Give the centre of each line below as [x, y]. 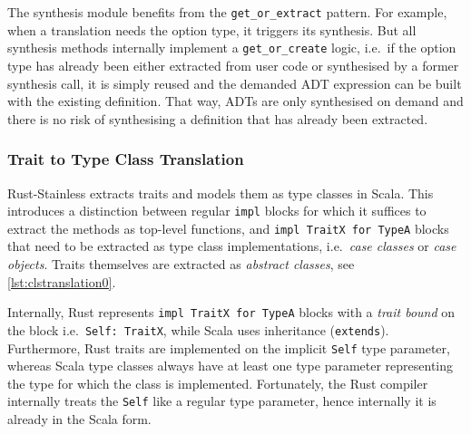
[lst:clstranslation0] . [62, 281]
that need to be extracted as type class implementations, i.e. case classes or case [232, 246]
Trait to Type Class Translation [126, 159]
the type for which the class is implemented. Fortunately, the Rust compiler [218, 383]
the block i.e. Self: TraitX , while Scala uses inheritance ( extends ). [198, 329]
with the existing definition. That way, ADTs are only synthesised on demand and [235, 101]
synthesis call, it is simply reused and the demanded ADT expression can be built [235, 83]
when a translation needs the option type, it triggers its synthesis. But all [212, 29]
